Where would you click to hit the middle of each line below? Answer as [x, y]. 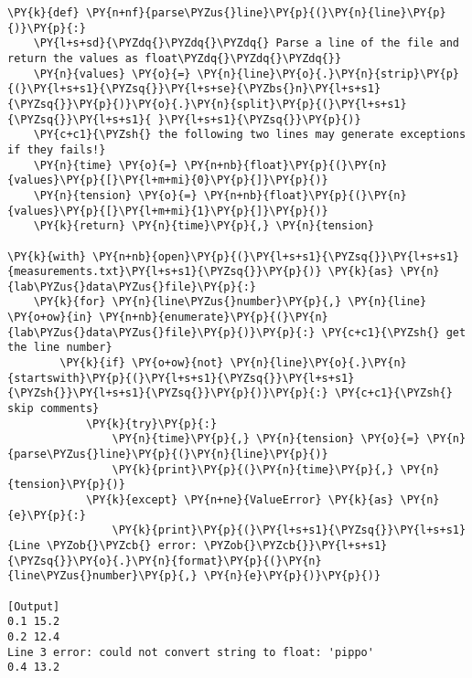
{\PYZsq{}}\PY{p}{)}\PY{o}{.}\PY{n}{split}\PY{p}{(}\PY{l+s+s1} [207, 104]
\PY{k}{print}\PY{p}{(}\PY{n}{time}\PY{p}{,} [253, 469]
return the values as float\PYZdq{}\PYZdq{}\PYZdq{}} [175, 58]
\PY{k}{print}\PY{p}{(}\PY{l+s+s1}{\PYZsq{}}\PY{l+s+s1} [289, 530]
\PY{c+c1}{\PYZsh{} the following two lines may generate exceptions [250, 135]
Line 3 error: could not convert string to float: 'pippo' [191, 652]
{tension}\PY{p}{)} [66, 485]
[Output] [34, 606]
